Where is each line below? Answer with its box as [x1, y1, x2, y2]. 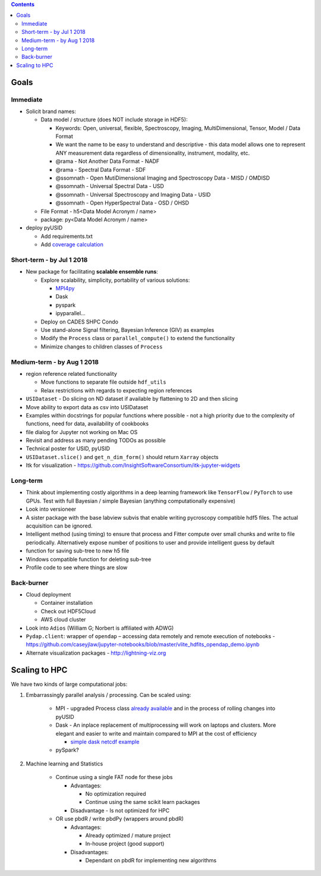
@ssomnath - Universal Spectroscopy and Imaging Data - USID [55, 191, 211, 198]
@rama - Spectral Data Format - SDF [55, 166, 146, 173]
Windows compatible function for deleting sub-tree [26, 555, 152, 563]
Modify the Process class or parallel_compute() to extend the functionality [40, 335, 235, 342]
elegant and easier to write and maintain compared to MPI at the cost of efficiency [55, 730, 257, 737]
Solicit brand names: [26, 108, 77, 115]
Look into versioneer [26, 505, 77, 513]
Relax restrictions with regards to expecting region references [40, 387, 193, 394]
